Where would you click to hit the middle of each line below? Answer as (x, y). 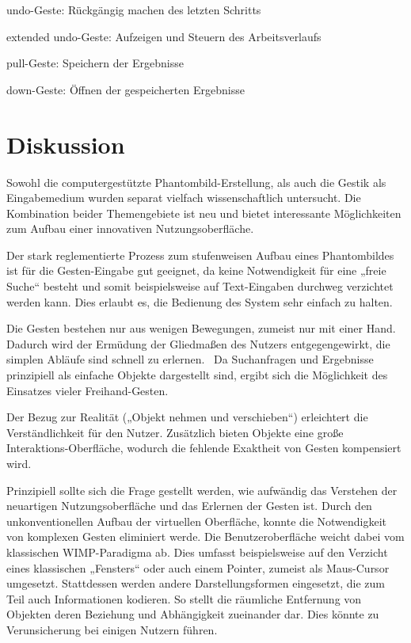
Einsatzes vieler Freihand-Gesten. (88, 390)
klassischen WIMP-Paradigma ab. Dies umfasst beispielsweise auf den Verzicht (197, 552)
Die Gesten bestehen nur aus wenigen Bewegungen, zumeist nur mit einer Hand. (201, 328)
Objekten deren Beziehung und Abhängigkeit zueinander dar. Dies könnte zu (193, 614)
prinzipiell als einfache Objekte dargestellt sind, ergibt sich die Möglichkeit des (197, 375)
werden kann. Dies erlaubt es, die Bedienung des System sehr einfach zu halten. (200, 301)
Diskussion (66, 144)
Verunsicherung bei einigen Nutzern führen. (112, 629)
